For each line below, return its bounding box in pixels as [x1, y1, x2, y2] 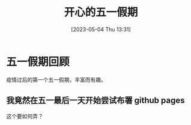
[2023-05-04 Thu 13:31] [71, 25, 131, 33]
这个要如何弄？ [6, 112, 43, 120]
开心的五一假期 [64, 5, 138, 19]
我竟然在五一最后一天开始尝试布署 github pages [6, 96, 185, 106]
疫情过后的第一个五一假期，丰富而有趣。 [6, 76, 106, 83]
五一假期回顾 [6, 55, 70, 69]
